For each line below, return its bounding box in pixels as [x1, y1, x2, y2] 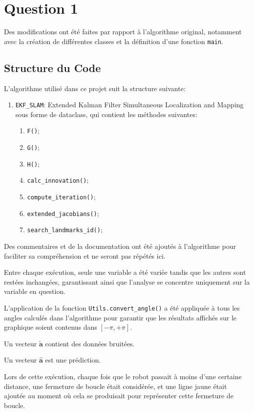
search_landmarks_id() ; [27, 224, 103, 235]
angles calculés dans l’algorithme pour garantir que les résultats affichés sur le [4, 312, 237, 322]
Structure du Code [4, 60, 101, 75]
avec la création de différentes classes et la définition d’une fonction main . [4, 36, 224, 46]
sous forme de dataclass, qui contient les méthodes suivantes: [15, 109, 197, 119]
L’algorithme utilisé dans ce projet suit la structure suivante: [4, 83, 186, 93]
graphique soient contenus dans [4, 322, 97, 332]
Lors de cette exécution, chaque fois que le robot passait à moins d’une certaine [4, 371, 242, 382]
